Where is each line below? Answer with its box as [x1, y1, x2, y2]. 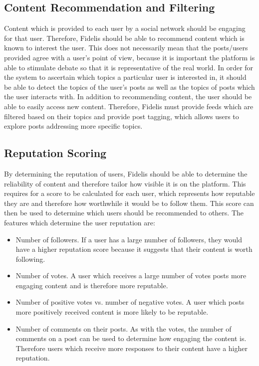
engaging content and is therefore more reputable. [15, 280, 168, 290]
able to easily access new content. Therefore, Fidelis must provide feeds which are [4, 101, 254, 111]
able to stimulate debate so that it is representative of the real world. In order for [4, 62, 254, 72]
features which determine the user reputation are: [4, 217, 155, 227]
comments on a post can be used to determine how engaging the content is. [15, 333, 247, 344]
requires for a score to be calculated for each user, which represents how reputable [4, 188, 255, 198]
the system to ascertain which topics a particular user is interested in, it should [4, 72, 247, 82]
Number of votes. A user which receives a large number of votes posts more [15, 270, 247, 281]
